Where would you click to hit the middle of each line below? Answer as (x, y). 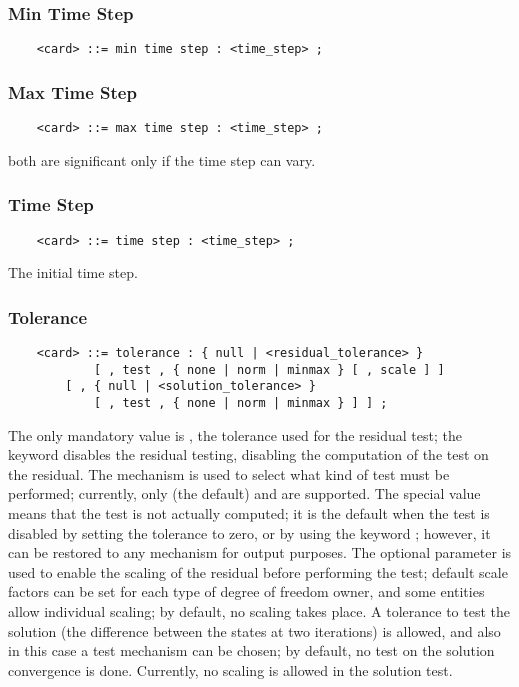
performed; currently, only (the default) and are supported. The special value (244, 493)
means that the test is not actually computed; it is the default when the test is (249, 513)
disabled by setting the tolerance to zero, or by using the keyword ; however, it (249, 532)
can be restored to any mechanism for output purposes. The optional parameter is (260, 552)
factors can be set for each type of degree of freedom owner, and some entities (246, 591)
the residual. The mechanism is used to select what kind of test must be (229, 473)
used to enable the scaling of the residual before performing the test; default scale (258, 571)
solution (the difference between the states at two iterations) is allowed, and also (254, 630)
